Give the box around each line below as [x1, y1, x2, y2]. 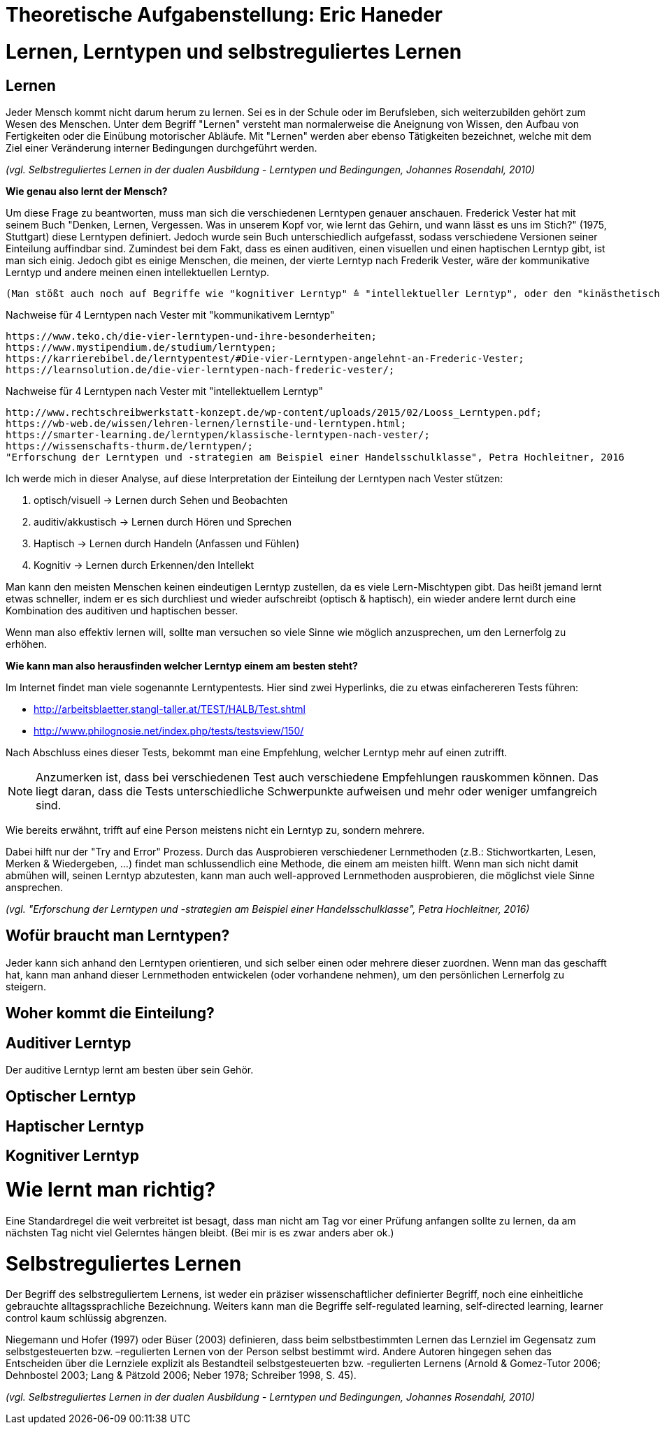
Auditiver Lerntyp [6, 1034, 131, 1052]
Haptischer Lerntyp [6, 1117, 144, 1135]
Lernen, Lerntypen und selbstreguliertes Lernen [6, 39, 462, 64]
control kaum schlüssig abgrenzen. [6, 1312, 167, 1324]
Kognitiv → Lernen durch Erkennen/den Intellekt [34, 558, 254, 571]
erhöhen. [6, 637, 48, 650]
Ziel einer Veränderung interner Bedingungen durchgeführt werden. [6, 141, 317, 154]
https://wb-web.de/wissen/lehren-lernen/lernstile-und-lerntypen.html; [6, 417, 407, 429]
